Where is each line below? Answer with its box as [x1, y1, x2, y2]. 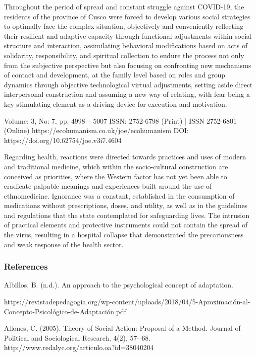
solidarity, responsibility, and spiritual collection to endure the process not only [4, 50, 244, 60]
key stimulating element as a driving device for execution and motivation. [4, 98, 227, 109]
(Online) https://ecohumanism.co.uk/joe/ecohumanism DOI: [4, 125, 189, 136]
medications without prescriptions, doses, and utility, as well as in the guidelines [4, 200, 248, 211]
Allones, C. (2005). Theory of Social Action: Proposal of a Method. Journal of [4, 323, 241, 333]
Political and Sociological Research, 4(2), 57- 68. [4, 332, 151, 343]
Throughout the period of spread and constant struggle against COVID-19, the [4, 1, 244, 11]
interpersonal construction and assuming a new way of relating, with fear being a [4, 89, 250, 99]
